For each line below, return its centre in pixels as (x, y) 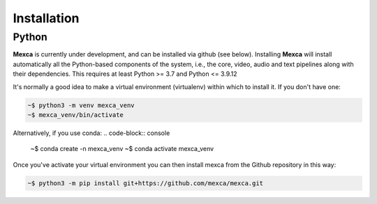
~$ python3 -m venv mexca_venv (81, 105)
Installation (46, 18)
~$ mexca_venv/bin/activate (75, 115)
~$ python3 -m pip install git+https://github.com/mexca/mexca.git (146, 183)
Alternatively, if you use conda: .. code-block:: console (91, 133)
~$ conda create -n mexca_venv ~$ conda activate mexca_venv (122, 149)
